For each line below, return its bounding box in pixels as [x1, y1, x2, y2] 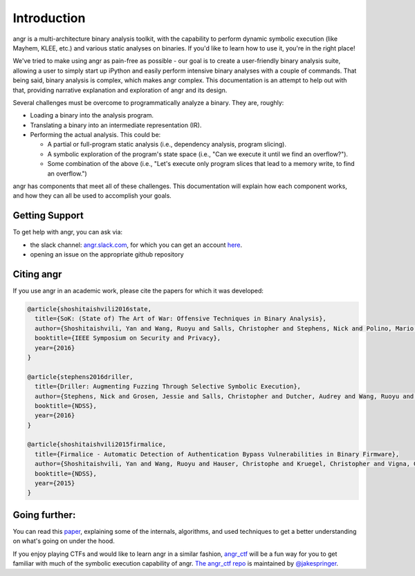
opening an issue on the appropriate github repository [30, 250, 184, 259]
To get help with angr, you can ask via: [12, 228, 123, 236]
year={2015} [35, 479, 75, 487]
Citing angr [12, 268, 62, 280]
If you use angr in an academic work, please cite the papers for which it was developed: [12, 287, 264, 295]
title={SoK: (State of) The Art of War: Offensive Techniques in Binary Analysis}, [35, 315, 326, 323]
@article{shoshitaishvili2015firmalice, [27, 440, 166, 449]
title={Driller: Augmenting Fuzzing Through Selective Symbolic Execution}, [35, 382, 301, 391]
